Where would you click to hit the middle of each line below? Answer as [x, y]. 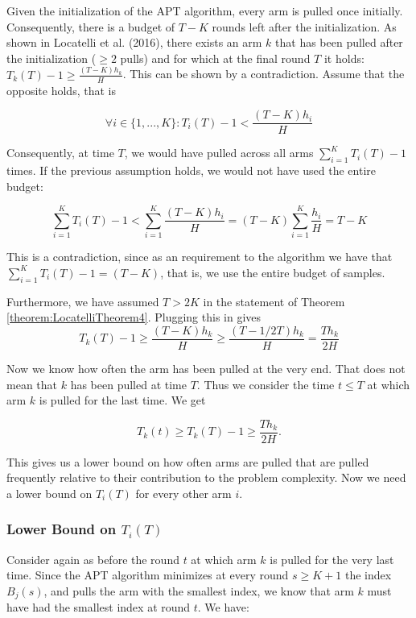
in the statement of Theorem [274, 301]
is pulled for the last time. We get [122, 400]
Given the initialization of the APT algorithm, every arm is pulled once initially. [205, 10]
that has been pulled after [339, 42]
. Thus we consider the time [266, 384]
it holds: [344, 58]
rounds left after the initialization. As [304, 26]
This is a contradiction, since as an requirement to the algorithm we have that [200, 257]
